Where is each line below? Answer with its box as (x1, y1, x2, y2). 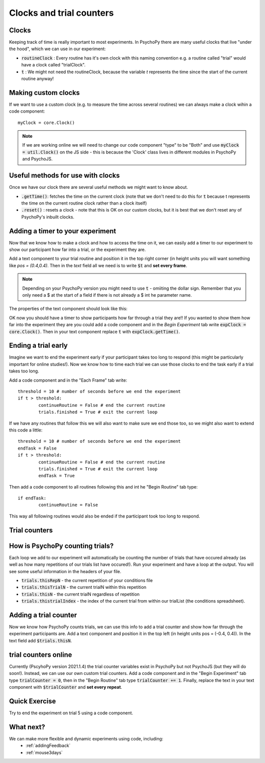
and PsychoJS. (22, 156, 53, 162)
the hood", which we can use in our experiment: (9, 46, 106, 52)
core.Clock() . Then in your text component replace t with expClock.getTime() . (9, 329, 180, 335)
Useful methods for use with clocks (9, 171, 120, 180)
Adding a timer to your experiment (9, 227, 116, 235)
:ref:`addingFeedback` (26, 743, 71, 749)
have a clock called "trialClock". (21, 62, 86, 68)
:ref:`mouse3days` (26, 749, 63, 755)
